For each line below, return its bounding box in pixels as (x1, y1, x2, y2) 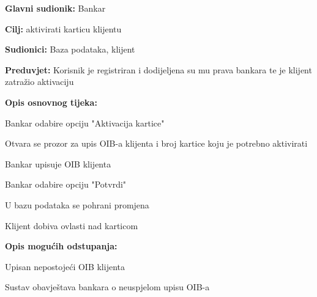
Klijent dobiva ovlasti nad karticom (5, 219, 138, 232)
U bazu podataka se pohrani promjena (5, 198, 149, 211)
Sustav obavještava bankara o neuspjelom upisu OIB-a (5, 280, 210, 293)
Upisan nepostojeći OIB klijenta (5, 260, 125, 273)
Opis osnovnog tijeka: (5, 95, 97, 108)
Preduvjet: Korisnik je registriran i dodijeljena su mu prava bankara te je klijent (5, 63, 312, 76)
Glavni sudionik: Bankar (5, 2, 106, 14)
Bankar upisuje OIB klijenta (5, 157, 111, 170)
